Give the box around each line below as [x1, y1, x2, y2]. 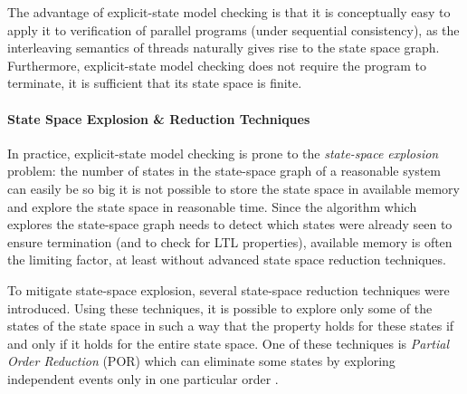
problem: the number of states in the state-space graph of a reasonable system [7, 161, 441, 180]
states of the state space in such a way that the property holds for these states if [7, 316, 454, 335]
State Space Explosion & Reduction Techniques [7, 109, 310, 128]
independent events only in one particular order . [7, 369, 279, 388]
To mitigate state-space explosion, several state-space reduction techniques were [7, 280, 450, 299]
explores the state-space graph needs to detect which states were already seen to [7, 215, 453, 234]
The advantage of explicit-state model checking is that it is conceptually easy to [7, 3, 451, 21]
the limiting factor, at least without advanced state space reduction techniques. [7, 250, 446, 269]
